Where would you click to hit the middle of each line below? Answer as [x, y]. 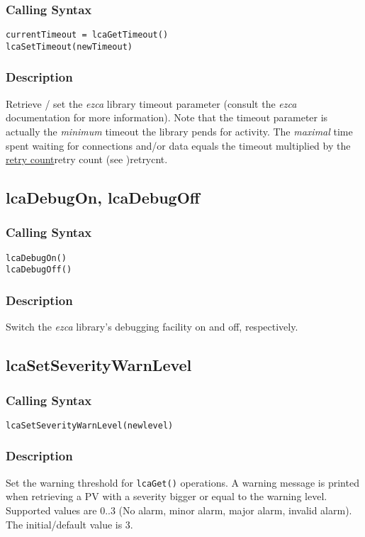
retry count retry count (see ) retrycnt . [87, 159]
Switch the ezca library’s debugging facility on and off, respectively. [152, 327]
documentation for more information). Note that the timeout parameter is [167, 117]
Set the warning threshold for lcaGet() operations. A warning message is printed [182, 482]
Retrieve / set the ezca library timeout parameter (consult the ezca [151, 103]
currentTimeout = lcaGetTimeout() [87, 35]
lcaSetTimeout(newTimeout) [69, 46]
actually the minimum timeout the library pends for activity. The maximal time [179, 131]
